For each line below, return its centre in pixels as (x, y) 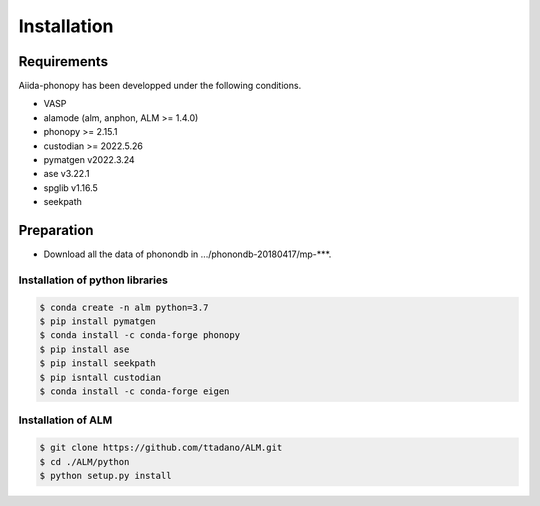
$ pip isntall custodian (100, 377)
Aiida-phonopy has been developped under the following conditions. (160, 86)
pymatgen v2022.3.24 (89, 160)
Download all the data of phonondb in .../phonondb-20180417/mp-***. (187, 254)
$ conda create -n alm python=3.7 (124, 307)
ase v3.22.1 (66, 174)
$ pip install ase (84, 349)
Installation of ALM (65, 420)
